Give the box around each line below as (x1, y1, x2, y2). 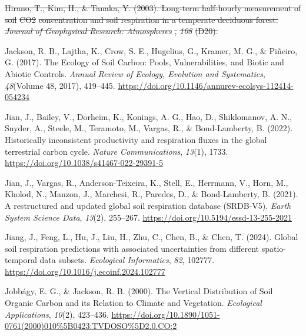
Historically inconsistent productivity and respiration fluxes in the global (5, 133, 267, 145)
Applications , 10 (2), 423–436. (5, 308, 109, 320)
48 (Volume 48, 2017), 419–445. (5, 79, 115, 91)
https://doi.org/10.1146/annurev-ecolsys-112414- (118, 79, 294, 91)
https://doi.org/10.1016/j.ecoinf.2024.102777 (5, 265, 165, 277)
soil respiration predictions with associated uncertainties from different (5, 242, 259, 254)
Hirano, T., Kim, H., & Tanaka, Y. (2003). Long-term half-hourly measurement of (5, 2, 301, 14)
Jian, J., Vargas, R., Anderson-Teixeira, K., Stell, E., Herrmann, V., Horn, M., (5, 176, 288, 188)
